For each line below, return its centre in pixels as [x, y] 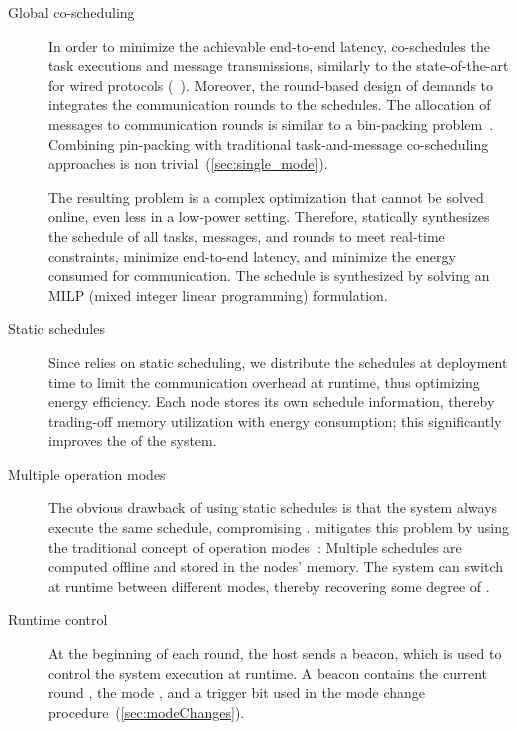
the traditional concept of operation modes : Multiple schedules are [255, 546]
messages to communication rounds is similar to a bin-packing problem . [271, 123]
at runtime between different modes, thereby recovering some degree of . [269, 585]
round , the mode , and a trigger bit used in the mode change [237, 692]
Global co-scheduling [71, 12]
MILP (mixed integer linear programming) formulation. [218, 294]
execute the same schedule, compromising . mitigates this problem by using [278, 527]
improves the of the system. [132, 440]
